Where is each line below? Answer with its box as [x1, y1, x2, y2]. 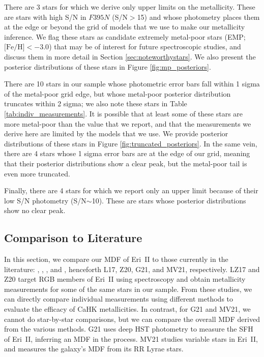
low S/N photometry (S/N [4, 195, 86, 205]
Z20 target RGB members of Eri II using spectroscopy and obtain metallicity [4, 274, 246, 284]
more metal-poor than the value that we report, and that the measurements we [4, 118, 251, 129]
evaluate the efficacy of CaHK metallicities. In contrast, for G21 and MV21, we [4, 304, 251, 314]
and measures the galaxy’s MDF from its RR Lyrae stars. [4, 343, 184, 354]
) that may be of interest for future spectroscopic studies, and [49, 41, 241, 52]
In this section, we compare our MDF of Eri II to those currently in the [4, 254, 228, 264]
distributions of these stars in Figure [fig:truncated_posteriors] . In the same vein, [4, 138, 257, 148]
